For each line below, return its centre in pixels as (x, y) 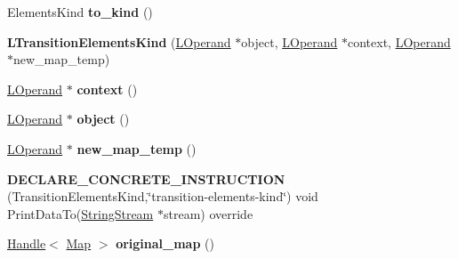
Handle (27, 243)
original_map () (165, 243)
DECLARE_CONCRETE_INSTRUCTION (146, 178)
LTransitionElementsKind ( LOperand (119, 41)
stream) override (208, 213)
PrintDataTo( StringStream (80, 213)
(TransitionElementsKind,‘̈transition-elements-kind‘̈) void (163, 196)
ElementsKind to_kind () (80, 12)
